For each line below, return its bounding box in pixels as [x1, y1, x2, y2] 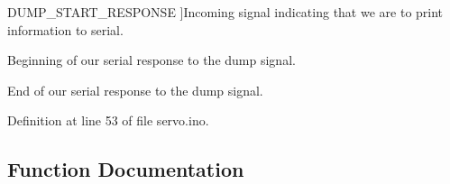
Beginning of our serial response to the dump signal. [7, 51, 296, 69]
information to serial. [7, 20, 124, 39]
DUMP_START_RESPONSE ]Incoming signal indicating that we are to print [7, 3, 444, 21]
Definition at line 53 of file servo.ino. [7, 111, 209, 130]
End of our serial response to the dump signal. [7, 80, 263, 99]
